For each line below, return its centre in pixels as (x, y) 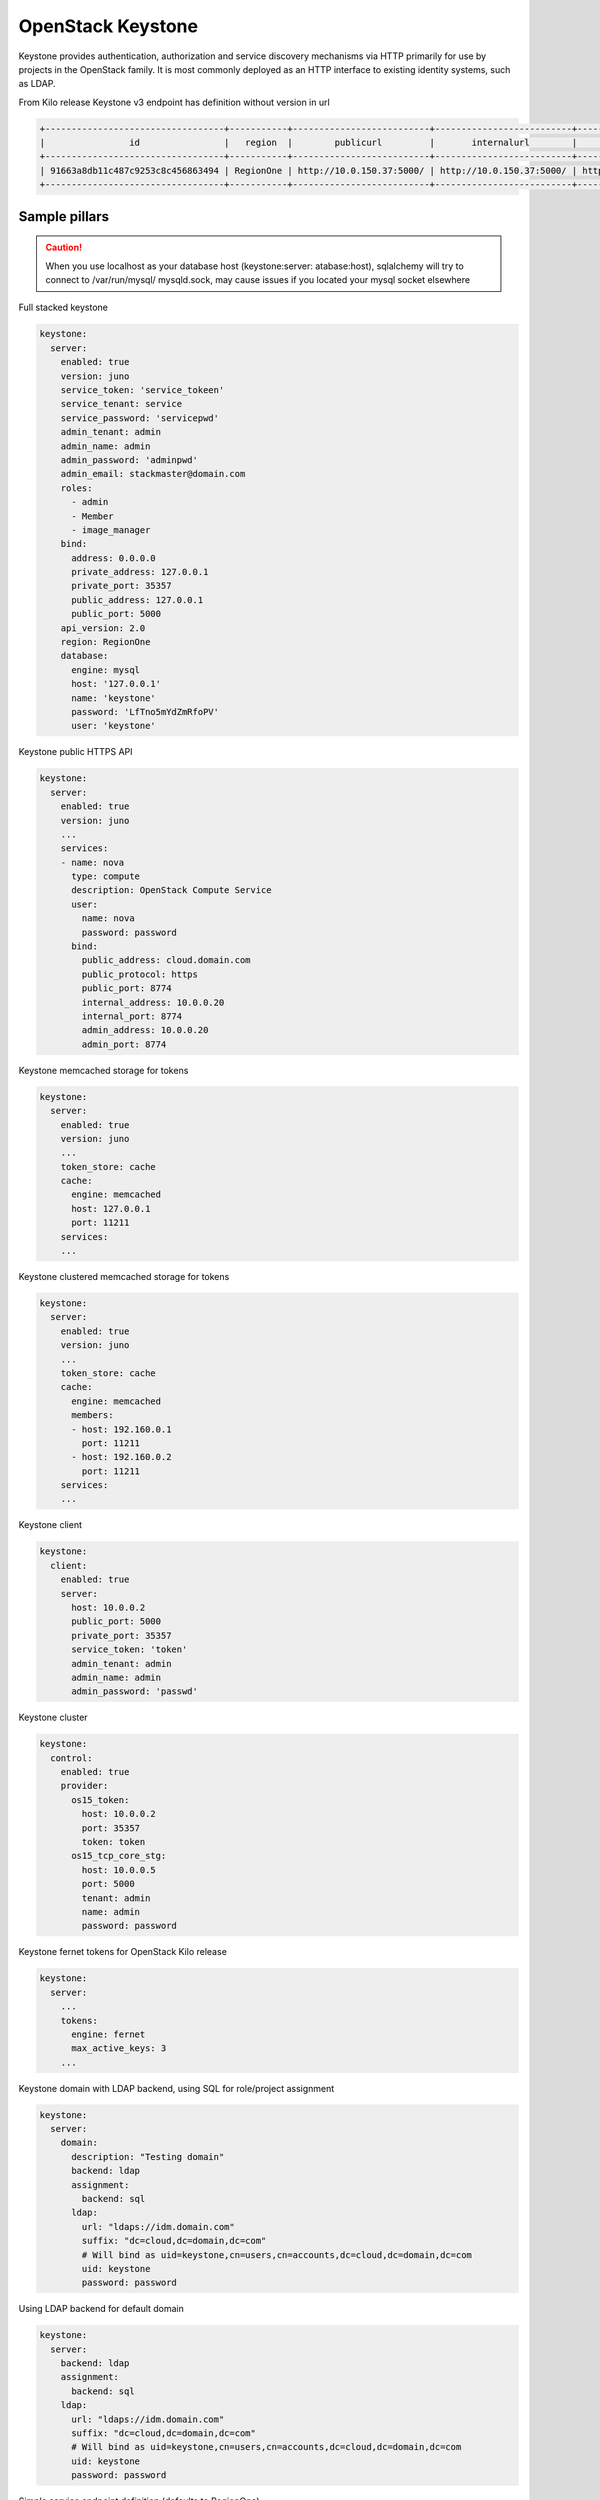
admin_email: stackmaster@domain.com (153, 474)
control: (71, 1758)
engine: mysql (105, 669)
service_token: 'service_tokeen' (142, 389)
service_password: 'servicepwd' (140, 418)
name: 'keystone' (114, 698)
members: (92, 1415)
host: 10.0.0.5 (119, 1869)
